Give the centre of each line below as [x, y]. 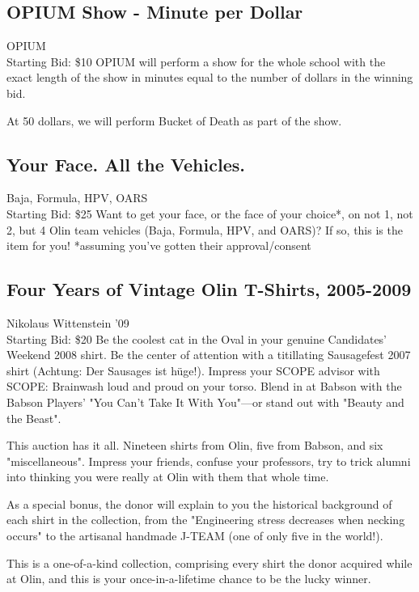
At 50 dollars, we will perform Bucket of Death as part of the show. [174, 120]
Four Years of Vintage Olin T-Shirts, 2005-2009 [209, 289]
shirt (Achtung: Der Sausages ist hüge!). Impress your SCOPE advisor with [193, 370]
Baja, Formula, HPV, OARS [77, 198]
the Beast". [34, 418]
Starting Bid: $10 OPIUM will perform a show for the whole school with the [196, 61]
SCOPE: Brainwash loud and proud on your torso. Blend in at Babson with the [204, 386]
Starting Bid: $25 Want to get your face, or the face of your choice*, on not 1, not [210, 213]
